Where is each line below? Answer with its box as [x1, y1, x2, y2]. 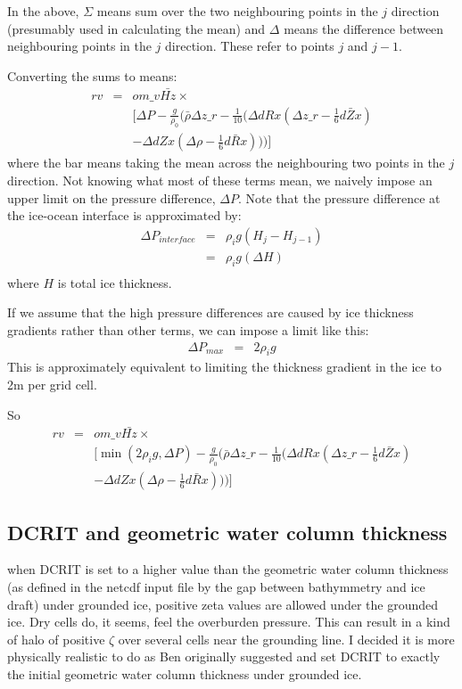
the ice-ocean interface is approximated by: [7, 206, 242, 225]
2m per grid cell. [7, 374, 97, 393]
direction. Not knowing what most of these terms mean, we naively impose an [7, 171, 433, 190]
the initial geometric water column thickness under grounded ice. [7, 664, 362, 683]
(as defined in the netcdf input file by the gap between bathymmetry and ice [7, 578, 425, 596]
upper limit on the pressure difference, [7, 188, 216, 207]
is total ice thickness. [57, 273, 172, 291]
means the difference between [284, 19, 444, 37]
